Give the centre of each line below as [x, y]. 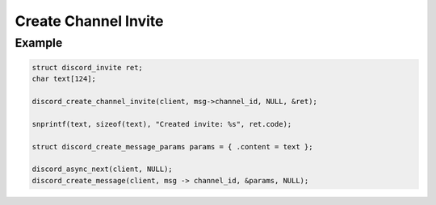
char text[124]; [64, 79]
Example [39, 43]
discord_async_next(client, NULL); [102, 169]
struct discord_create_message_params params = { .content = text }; [172, 146]
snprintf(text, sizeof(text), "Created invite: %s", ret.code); [162, 124]
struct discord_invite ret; [87, 67]
